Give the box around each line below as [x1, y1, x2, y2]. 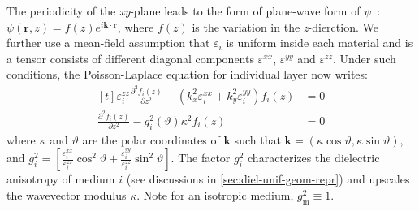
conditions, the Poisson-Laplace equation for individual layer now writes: [6, 66, 368, 83]
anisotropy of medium [6, 170, 115, 187]
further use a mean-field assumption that [6, 34, 210, 51]
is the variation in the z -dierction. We [192, 18, 378, 35]
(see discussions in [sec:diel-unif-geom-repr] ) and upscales [126, 170, 410, 187]
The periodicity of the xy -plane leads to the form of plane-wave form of [6, 2, 361, 19]
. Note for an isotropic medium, [136, 186, 294, 203]
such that [234, 131, 281, 148]
